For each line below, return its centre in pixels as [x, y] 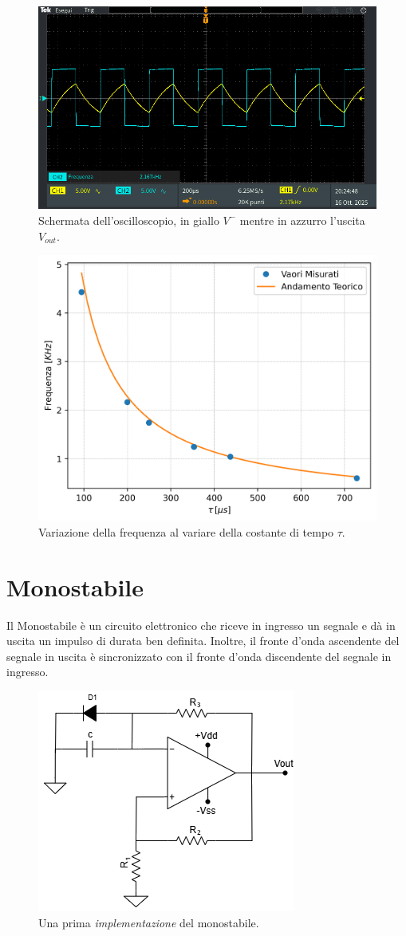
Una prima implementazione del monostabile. [149, 922]
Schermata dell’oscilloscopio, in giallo [129, 220]
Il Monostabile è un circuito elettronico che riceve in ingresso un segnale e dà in [201, 625]
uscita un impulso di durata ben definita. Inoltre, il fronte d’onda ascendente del [203, 641]
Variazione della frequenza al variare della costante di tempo [186, 531]
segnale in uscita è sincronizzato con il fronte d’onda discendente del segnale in [199, 656]
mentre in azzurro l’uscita [302, 220]
